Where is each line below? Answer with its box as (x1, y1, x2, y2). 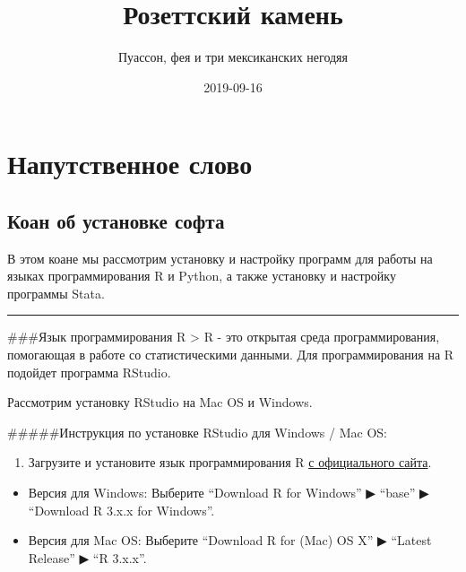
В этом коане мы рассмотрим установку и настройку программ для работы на (7, 248, 433, 267)
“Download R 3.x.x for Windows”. (28, 500, 215, 519)
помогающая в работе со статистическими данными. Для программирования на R (7, 345, 454, 364)
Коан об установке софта (7, 206, 225, 234)
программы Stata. (7, 283, 105, 302)
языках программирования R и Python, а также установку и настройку (7, 266, 396, 285)
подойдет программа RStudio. (7, 362, 171, 381)
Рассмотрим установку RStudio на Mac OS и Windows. (7, 393, 313, 412)
